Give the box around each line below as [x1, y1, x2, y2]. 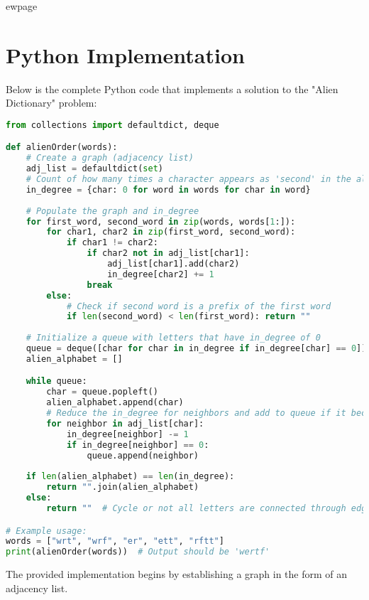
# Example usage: [6, 525, 87, 536]
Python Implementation [6, 40, 245, 69]
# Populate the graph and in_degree [26, 205, 199, 216]
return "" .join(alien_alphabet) [46, 482, 199, 493]
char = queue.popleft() [46, 387, 158, 397]
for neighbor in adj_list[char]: [46, 418, 204, 429]
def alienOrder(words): [6, 142, 118, 153]
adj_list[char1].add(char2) [107, 259, 240, 269]
